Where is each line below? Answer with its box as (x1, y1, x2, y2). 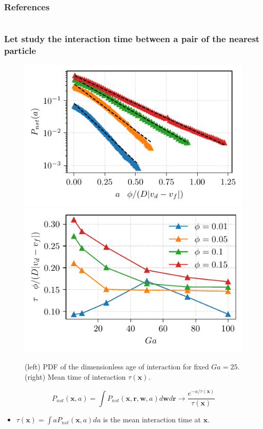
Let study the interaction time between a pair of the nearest (4, 32, 260, 45)
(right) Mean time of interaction (25, 371, 126, 382)
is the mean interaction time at (103, 414, 201, 425)
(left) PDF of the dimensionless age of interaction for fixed (25, 361, 209, 372)
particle (4, 44, 36, 57)
